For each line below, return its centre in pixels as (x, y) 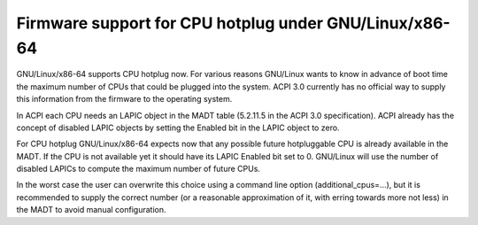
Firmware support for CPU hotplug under (170, 23)
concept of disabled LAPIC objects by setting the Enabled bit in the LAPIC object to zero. (178, 128)
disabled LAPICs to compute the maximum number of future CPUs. (139, 169)
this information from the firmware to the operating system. (124, 99)
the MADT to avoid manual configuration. (92, 210)
